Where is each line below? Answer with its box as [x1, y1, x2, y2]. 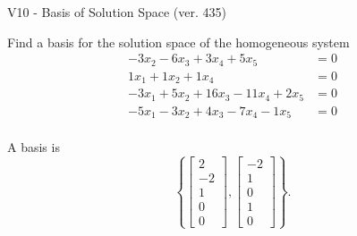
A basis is [7, 138, 60, 156]
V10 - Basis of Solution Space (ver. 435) [7, 3, 226, 21]
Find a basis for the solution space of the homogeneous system [7, 32, 350, 51]
